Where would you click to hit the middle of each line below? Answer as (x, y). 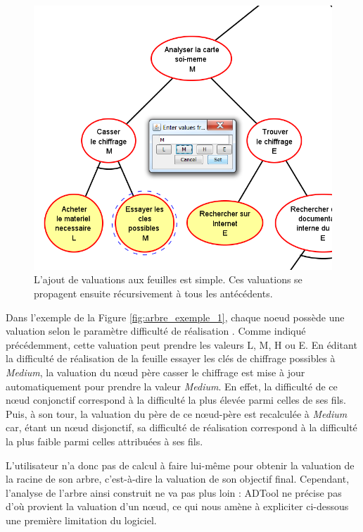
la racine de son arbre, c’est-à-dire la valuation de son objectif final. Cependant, (178, 479)
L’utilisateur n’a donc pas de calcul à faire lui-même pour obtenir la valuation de (180, 465)
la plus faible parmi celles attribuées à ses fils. (104, 441)
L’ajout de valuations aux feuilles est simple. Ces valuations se (168, 279)
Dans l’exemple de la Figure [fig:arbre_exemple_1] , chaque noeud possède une (175, 317)
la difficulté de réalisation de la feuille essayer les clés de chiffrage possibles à (171, 358)
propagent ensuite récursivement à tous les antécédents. (153, 293)
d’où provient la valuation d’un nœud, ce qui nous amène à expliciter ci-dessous (177, 506)
